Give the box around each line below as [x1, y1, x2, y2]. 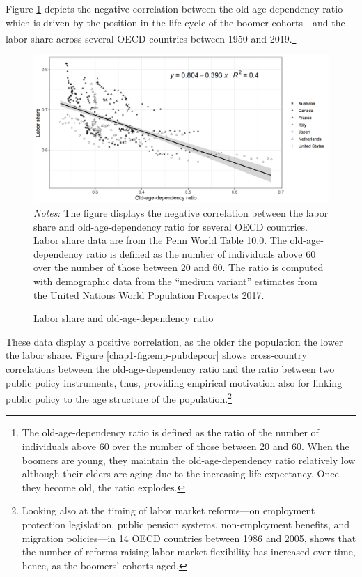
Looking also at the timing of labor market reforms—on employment [22, 503, 315, 518]
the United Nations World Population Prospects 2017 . [33, 287, 265, 302]
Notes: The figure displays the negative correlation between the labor [33, 206, 329, 220]
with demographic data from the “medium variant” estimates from [33, 274, 317, 288]
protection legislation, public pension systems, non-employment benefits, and [22, 516, 350, 531]
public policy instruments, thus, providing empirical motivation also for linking [6, 375, 343, 390]
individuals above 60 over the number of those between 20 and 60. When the [22, 439, 349, 453]
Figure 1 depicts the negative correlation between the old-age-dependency [6, 1, 320, 15]
